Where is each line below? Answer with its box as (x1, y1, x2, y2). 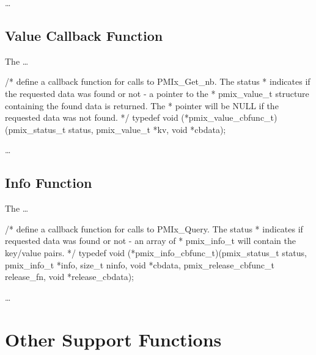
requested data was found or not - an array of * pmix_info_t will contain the (5, 234, 296, 247)
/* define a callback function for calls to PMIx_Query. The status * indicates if (5, 222, 303, 235)
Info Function (5, 173, 92, 192)
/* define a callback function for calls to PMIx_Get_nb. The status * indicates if (5, 75, 310, 88)
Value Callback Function (5, 26, 163, 45)
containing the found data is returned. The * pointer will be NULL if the (5, 99, 279, 112)
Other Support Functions (5, 326, 222, 351)
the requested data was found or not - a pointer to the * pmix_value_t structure (5, 87, 309, 99)
